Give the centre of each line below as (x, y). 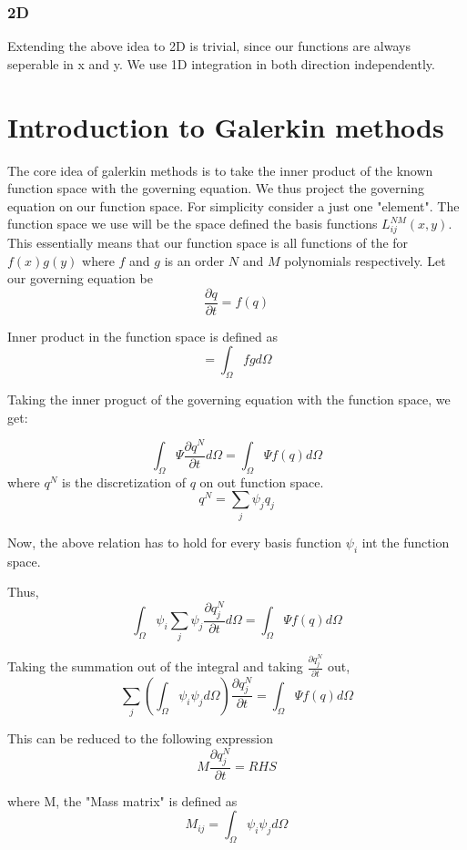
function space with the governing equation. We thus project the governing (216, 188)
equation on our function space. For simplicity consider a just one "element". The (233, 205)
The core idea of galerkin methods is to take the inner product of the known (220, 170)
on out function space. (262, 481)
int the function (406, 542)
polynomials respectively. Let (365, 260)
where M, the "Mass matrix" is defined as (122, 800)
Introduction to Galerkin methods (226, 126)
